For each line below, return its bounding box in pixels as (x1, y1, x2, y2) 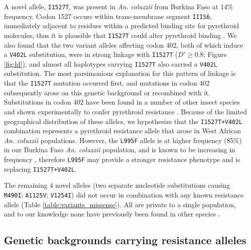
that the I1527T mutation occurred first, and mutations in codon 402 (4, 78, 210, 88)
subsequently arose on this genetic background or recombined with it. (4, 87, 211, 97)
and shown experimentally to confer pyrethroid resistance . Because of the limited (4, 106, 247, 116)
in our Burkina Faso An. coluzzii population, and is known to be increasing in (4, 144, 235, 155)
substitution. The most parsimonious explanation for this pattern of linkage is (4, 68, 236, 78)
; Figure (203, 49, 227, 59)
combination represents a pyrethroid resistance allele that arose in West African (4, 125, 241, 136)
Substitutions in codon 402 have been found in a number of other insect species (4, 97, 240, 107)
